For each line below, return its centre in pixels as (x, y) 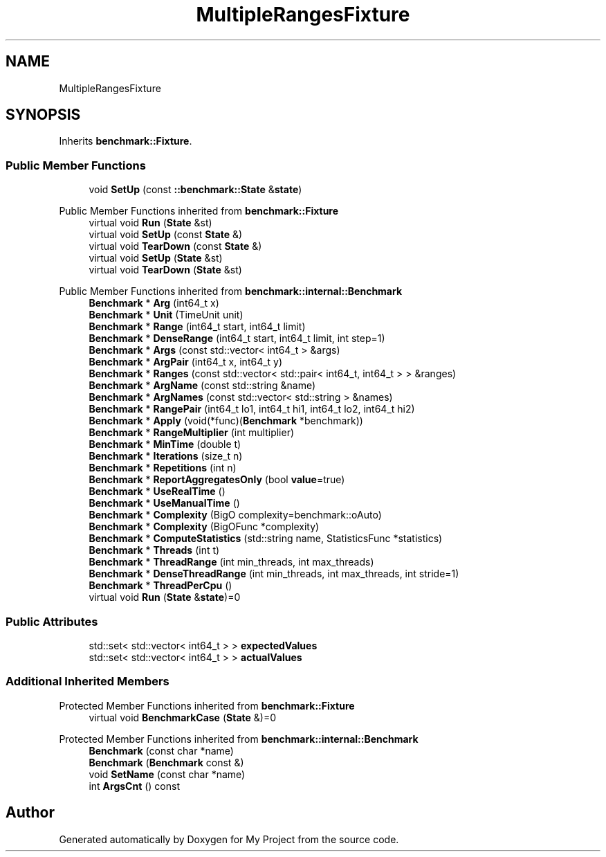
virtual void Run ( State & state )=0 (165, 597)
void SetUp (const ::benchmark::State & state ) (195, 190)
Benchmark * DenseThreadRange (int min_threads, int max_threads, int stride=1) (274, 574)
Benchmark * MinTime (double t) (165, 444)
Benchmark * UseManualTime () (164, 503)
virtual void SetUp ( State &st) (156, 258)
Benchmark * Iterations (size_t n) (166, 456)
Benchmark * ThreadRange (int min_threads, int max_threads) (231, 562)
